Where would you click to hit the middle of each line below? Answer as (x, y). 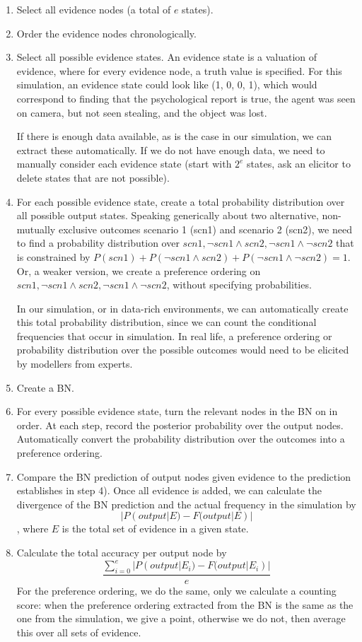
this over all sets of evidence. (79, 632)
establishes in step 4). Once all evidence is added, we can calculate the (169, 490)
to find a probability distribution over (98, 243)
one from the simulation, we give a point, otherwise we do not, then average (181, 618)
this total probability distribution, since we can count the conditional (167, 322)
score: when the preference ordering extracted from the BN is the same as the (185, 604)
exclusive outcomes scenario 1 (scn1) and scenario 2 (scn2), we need (205, 229)
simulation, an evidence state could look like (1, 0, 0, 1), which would (167, 84)
